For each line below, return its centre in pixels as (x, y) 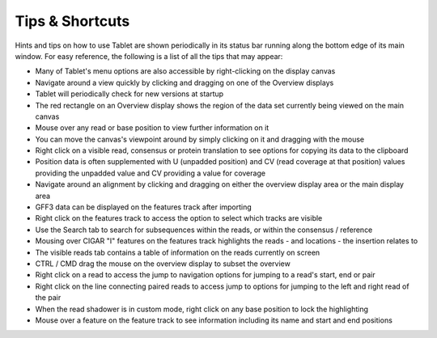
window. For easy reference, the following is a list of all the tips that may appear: (149, 56)
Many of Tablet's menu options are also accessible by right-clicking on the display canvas (185, 71)
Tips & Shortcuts (72, 21)
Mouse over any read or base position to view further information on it (152, 128)
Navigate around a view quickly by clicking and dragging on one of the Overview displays (185, 82)
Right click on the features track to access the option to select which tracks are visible (179, 218)
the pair (48, 298)
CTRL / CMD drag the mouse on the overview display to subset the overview (163, 264)
